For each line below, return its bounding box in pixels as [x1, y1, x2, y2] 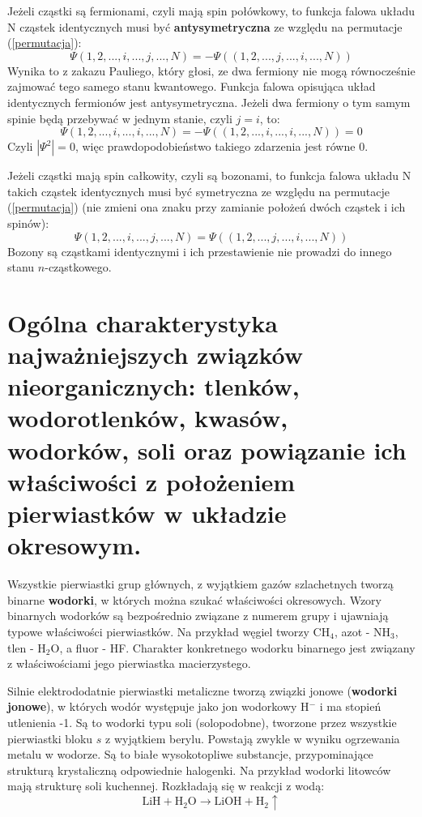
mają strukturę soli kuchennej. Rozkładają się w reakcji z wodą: [7, 777, 325, 794]
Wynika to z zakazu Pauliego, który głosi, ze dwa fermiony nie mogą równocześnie [7, 62, 416, 79]
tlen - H [7, 639, 46, 656]
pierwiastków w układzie [7, 497, 287, 530]
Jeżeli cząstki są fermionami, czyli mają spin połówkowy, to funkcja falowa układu [7, 2, 415, 19]
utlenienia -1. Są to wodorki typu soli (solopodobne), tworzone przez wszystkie [7, 713, 397, 730]
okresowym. [7, 528, 142, 562]
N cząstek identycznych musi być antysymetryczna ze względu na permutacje [7, 18, 403, 35]
